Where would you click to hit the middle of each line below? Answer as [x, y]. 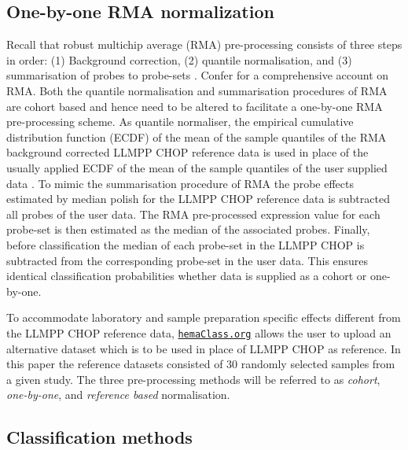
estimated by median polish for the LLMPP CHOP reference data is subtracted [198, 199]
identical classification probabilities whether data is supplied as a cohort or [187, 276]
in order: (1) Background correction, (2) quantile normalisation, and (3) [179, 59]
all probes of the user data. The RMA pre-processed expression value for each [193, 214]
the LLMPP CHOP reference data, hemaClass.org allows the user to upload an [199, 332]
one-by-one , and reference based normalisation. [118, 395]
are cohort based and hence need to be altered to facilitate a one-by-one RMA [195, 106]
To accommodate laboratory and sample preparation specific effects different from [204, 317]
